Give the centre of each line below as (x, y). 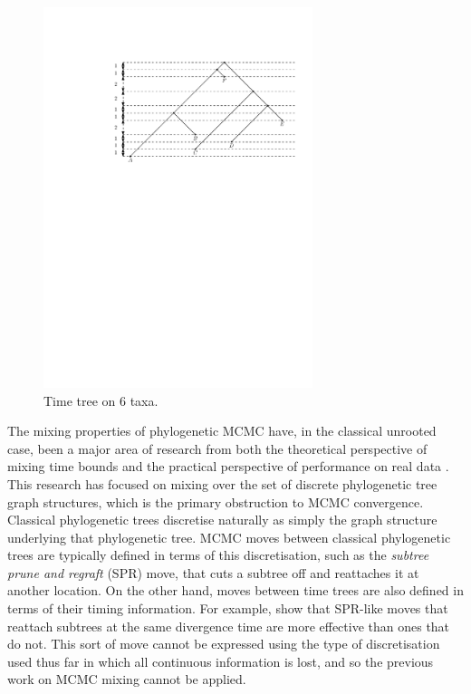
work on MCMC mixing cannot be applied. (127, 679)
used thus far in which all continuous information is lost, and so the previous (221, 661)
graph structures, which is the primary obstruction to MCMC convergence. (216, 501)
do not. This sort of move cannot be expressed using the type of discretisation (224, 644)
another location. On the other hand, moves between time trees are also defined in (235, 590)
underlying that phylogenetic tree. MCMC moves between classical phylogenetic (229, 537)
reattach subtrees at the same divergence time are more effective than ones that (229, 626)
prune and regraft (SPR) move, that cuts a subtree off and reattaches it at (213, 572)
